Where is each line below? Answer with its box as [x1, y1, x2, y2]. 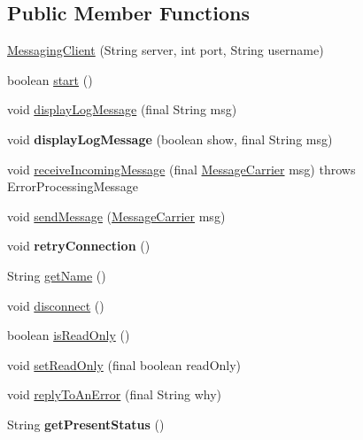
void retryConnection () [7, 236, 151, 255]
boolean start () [7, 70, 93, 89]
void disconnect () [7, 296, 104, 314]
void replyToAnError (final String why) [7, 385, 221, 404]
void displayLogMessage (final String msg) [7, 100, 237, 119]
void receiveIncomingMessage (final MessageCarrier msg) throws [7, 159, 356, 178]
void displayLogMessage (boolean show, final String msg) [7, 129, 333, 148]
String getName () [7, 266, 106, 284]
